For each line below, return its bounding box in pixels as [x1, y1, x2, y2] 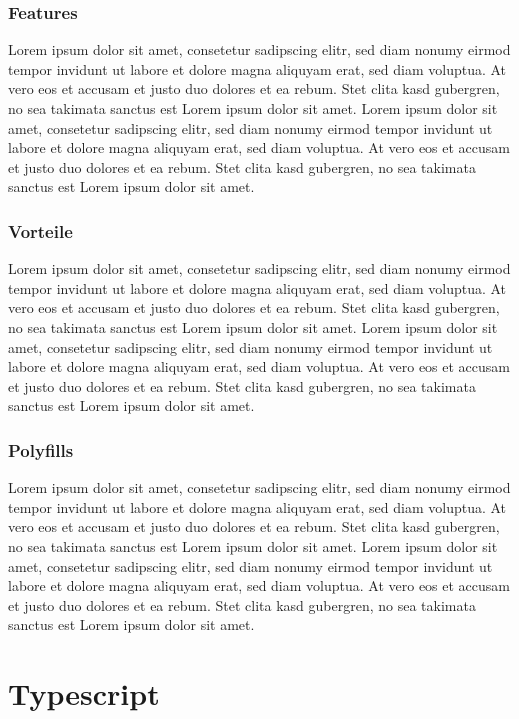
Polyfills [8, 437, 74, 462]
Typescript [8, 673, 160, 714]
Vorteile [8, 218, 73, 243]
